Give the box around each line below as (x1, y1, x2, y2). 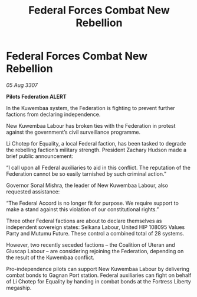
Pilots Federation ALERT (6, 93, 67, 100)
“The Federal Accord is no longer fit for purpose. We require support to (6, 199, 179, 206)
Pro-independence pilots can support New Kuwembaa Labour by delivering (6, 265, 190, 272)
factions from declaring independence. (6, 111, 101, 118)
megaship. (6, 284, 32, 291)
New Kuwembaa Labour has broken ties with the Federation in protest (6, 122, 176, 129)
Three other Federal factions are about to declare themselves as (6, 217, 162, 224)
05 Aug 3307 (6, 81, 38, 89)
